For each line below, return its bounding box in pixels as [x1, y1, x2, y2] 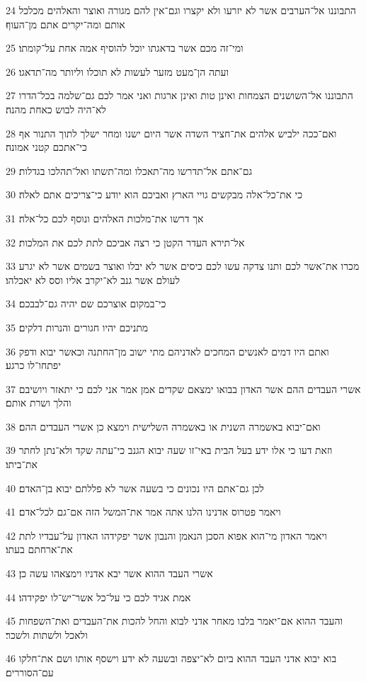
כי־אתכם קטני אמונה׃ [6, 140, 87, 154]
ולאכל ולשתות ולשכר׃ [6, 627, 88, 642]
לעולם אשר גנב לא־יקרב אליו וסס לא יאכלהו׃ [6, 272, 180, 287]
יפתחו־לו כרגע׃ [6, 358, 61, 373]
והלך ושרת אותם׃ [6, 395, 72, 410]
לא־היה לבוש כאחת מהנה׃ [6, 101, 106, 116]
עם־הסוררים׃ [6, 665, 54, 679]
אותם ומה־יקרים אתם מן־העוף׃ [6, 16, 125, 31]
